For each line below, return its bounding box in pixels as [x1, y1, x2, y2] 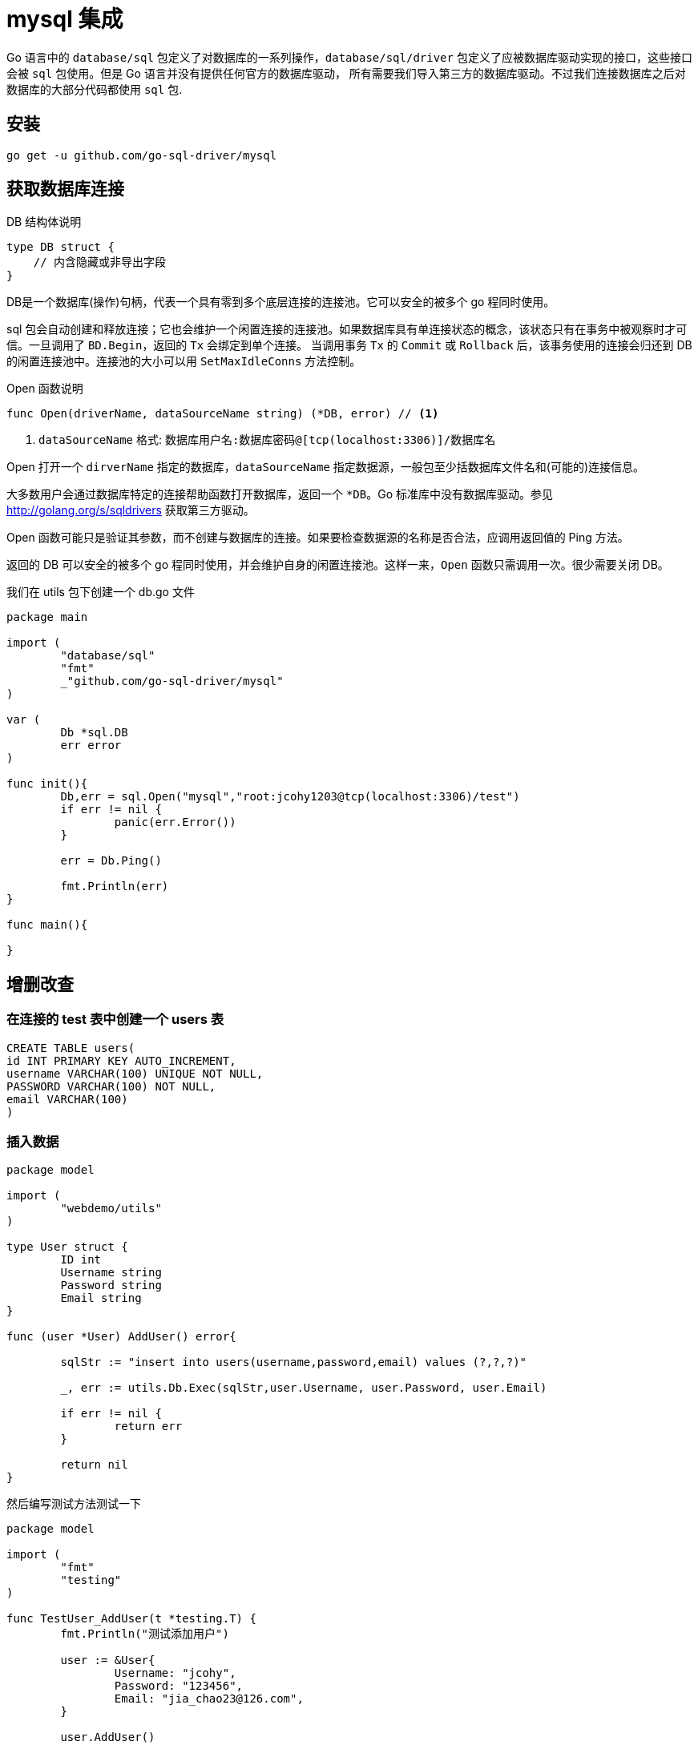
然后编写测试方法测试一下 [6, 1497, 141, 1511]
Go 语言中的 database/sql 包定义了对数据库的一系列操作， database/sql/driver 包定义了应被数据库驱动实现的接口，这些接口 [6, 50, 692, 64]
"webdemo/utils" [60, 1202, 162, 1215]
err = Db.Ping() [60, 854, 162, 868]
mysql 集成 [6, 6, 123, 33]
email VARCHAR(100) [6, 1092, 128, 1106]
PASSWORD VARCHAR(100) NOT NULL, [6, 1079, 216, 1093]
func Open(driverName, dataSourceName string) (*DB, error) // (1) [6, 407, 439, 421]
